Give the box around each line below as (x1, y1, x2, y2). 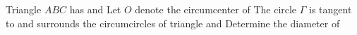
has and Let (69, 2, 121, 16)
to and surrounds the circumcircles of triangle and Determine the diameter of (6, 15, 340, 30)
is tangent (309, 2, 352, 16)
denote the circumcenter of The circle (135, 2, 297, 16)
